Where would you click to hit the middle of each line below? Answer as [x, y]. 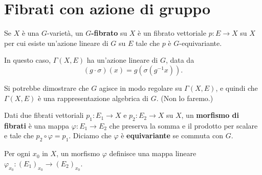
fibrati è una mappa [37, 125]
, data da [180, 60]
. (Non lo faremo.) [185, 98]
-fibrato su [109, 33]
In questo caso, [28, 60]
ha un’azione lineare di [122, 60]
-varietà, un [65, 33]
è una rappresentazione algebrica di [93, 98]
